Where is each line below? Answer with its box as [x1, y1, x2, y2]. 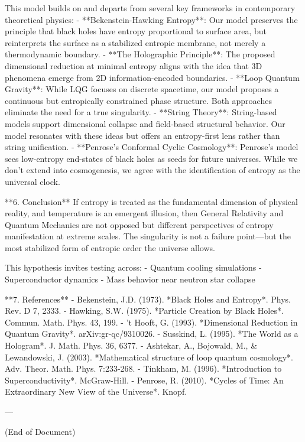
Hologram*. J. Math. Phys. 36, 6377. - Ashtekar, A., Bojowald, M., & [5, 339, 258, 352]
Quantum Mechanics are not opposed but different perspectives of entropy [5, 218, 274, 230]
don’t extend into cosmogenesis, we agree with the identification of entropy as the [5, 164, 300, 176]
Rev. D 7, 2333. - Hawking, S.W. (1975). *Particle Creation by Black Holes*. [5, 304, 284, 317]
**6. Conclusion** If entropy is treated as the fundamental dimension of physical [5, 195, 298, 207]
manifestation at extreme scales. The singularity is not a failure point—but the [5, 230, 291, 242]
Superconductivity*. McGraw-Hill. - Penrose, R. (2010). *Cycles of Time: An [5, 373, 284, 386]
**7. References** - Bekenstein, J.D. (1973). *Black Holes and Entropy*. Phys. [5, 292, 291, 305]
